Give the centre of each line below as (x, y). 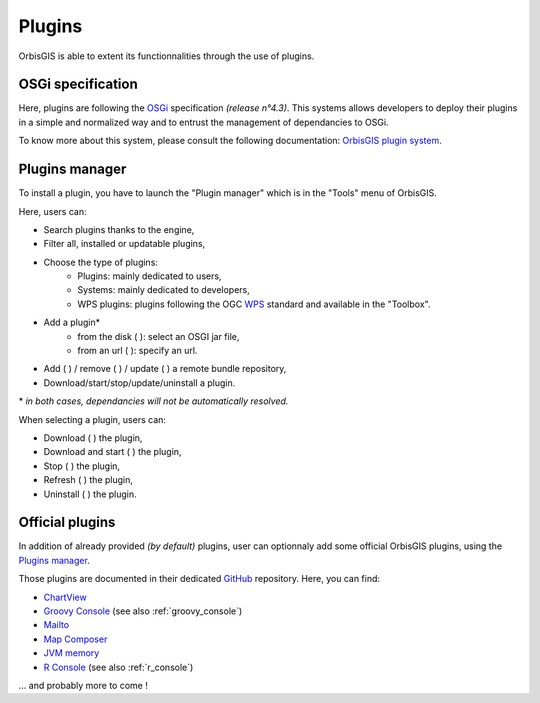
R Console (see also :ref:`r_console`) (118, 667)
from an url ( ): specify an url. (137, 351)
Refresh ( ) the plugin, (88, 480)
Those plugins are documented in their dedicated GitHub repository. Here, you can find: (199, 579)
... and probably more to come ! (83, 685)
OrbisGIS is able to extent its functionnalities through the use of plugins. (166, 56)
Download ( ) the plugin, (93, 438)
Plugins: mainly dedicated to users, (149, 276)
